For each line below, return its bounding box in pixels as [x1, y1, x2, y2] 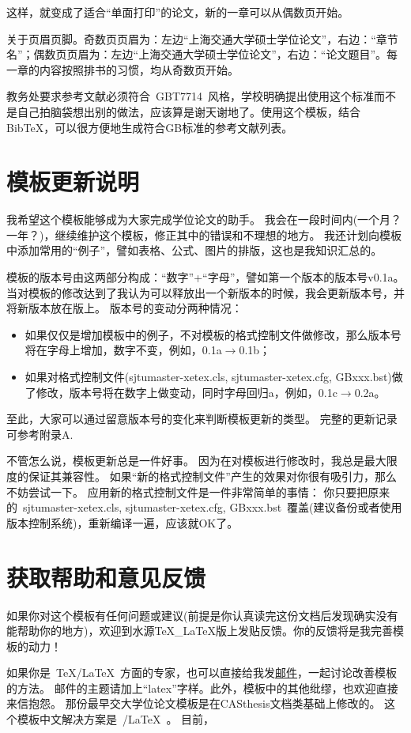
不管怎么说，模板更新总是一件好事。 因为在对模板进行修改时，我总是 [6, 452, 364, 469]
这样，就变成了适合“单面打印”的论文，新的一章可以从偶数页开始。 [6, 4, 349, 20]
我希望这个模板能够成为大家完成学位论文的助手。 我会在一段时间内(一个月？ [6, 211, 402, 228]
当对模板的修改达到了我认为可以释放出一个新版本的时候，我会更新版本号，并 [6, 284, 405, 300]
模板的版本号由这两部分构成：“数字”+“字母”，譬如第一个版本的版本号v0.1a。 [6, 269, 405, 285]
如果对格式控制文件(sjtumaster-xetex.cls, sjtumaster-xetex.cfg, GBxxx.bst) [25, 368, 392, 385]
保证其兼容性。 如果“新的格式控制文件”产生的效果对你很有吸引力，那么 [28, 468, 397, 484]
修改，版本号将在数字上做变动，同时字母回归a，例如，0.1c [36, 384, 337, 400]
